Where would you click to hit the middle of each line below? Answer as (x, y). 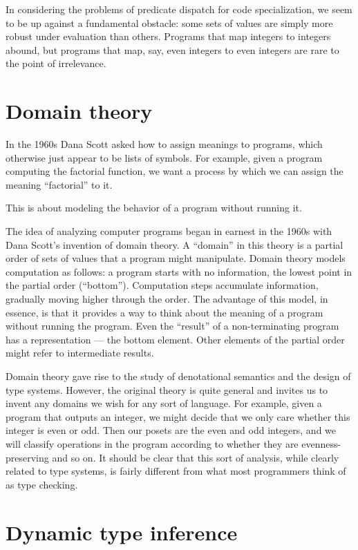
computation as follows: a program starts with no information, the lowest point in (179, 271)
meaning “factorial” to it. (59, 184)
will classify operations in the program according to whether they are (152, 443)
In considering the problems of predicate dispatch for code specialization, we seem (179, 9)
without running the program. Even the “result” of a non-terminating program (172, 326)
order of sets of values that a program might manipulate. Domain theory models (176, 258)
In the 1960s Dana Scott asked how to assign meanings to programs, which (164, 144)
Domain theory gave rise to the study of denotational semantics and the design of (178, 376)
